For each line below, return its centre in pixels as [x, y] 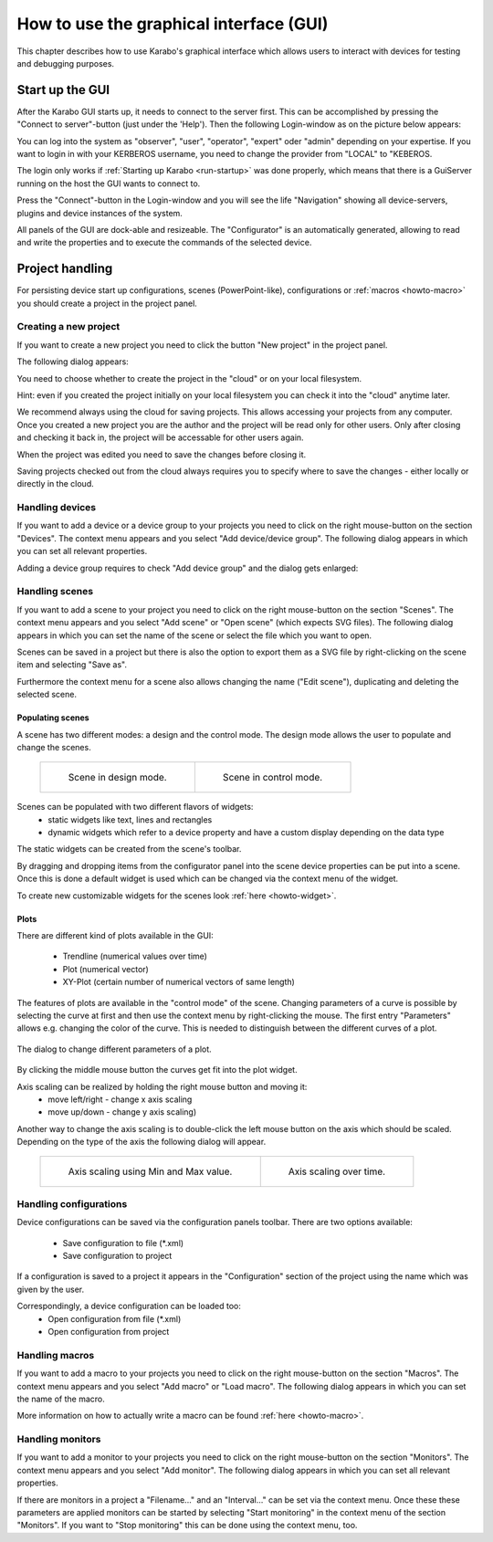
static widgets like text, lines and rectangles [130, 819]
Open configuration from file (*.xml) [115, 1318]
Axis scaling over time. [337, 1171]
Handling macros [56, 1355]
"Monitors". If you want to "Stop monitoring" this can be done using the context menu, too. [187, 1526]
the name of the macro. [61, 1399]
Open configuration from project [109, 1331]
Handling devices [57, 508]
